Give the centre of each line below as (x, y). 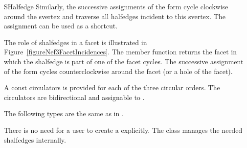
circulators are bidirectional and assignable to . (74, 97)
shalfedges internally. (35, 139)
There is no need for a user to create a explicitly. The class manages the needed (123, 130)
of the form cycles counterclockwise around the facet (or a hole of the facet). (118, 71)
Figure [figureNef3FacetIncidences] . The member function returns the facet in (120, 52)
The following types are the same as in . (64, 113)
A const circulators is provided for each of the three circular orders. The (112, 87)
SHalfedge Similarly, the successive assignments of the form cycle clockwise (116, 6)
